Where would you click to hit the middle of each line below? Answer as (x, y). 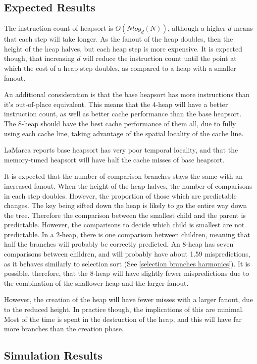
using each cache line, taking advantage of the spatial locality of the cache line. (124, 133)
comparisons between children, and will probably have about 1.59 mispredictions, (127, 254)
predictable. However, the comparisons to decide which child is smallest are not (124, 225)
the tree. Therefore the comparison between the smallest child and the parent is (125, 215)
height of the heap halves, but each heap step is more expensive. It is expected (123, 48)
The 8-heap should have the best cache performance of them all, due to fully (120, 123)
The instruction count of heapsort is (59, 28)
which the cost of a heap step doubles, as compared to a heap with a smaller (120, 68)
